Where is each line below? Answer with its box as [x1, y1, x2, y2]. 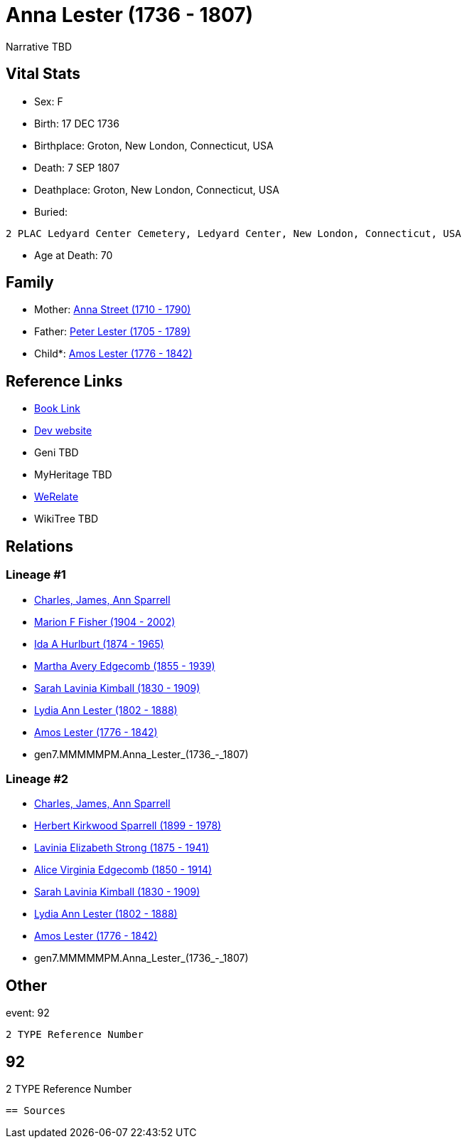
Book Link [34, 402, 80, 415]
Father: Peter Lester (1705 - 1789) [34, 325, 190, 338]
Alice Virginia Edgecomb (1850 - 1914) [34, 864, 213, 876]
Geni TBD [34, 446, 79, 459]
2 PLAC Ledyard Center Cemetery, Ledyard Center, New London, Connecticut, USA [6, 227, 461, 239]
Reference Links [6, 372, 123, 390]
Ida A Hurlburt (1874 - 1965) [34, 637, 164, 650]
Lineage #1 [6, 567, 66, 582]
